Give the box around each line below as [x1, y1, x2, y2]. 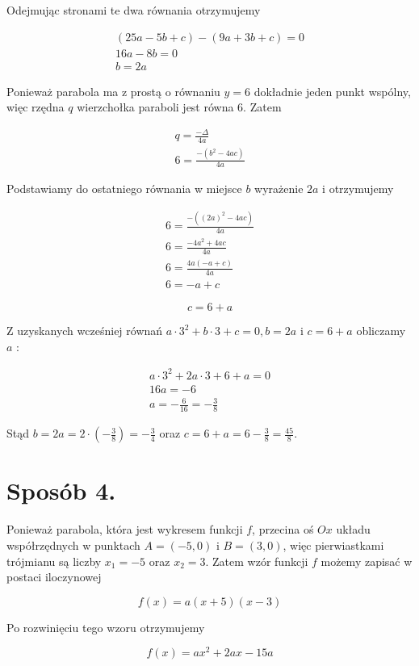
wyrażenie [254, 180, 304, 197]
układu [336, 521, 371, 538]
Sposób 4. [6, 474, 116, 507]
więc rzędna [6, 98, 65, 115]
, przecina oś [252, 521, 314, 538]
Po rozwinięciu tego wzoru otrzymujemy [6, 618, 205, 635]
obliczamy [356, 322, 406, 339]
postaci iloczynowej [6, 568, 102, 585]
